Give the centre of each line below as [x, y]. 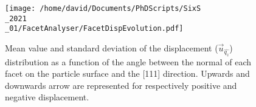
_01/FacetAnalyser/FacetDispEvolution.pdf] [94, 29]
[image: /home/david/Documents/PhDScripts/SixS [103, 8]
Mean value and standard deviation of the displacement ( [112, 47]
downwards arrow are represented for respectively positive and [121, 85]
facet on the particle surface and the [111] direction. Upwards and [127, 73]
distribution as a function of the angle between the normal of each [128, 61]
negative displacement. [47, 97]
